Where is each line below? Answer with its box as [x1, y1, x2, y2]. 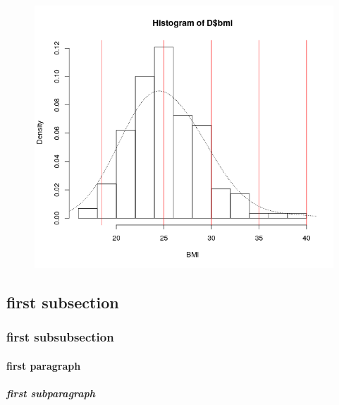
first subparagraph [6, 386, 96, 401]
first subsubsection [6, 328, 114, 346]
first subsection [6, 291, 119, 313]
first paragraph [6, 358, 81, 373]
